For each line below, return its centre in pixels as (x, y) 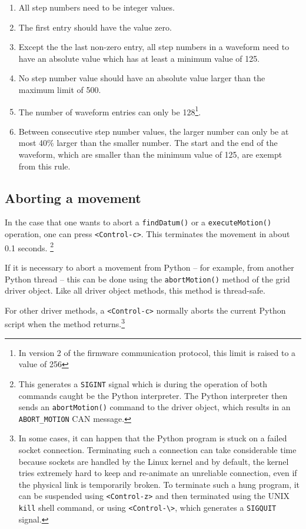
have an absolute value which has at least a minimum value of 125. (139, 58)
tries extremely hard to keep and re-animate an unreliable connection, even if (158, 473)
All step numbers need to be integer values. (97, 7)
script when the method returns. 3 (65, 323)
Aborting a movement (73, 197)
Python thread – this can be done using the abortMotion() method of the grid (147, 279)
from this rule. (44, 166)
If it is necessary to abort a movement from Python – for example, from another (149, 267)
